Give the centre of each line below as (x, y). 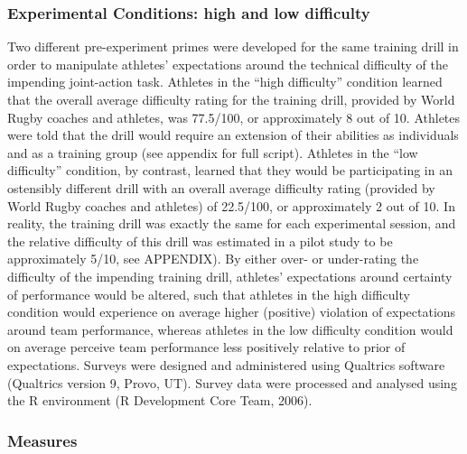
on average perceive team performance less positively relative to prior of (206, 347)
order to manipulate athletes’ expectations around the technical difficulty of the (228, 64)
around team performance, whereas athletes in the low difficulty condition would (230, 329)
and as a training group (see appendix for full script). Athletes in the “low (213, 152)
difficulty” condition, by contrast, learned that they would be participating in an (230, 170)
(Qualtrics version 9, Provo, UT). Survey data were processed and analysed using (232, 382)
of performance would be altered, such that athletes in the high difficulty (209, 294)
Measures (42, 440)
